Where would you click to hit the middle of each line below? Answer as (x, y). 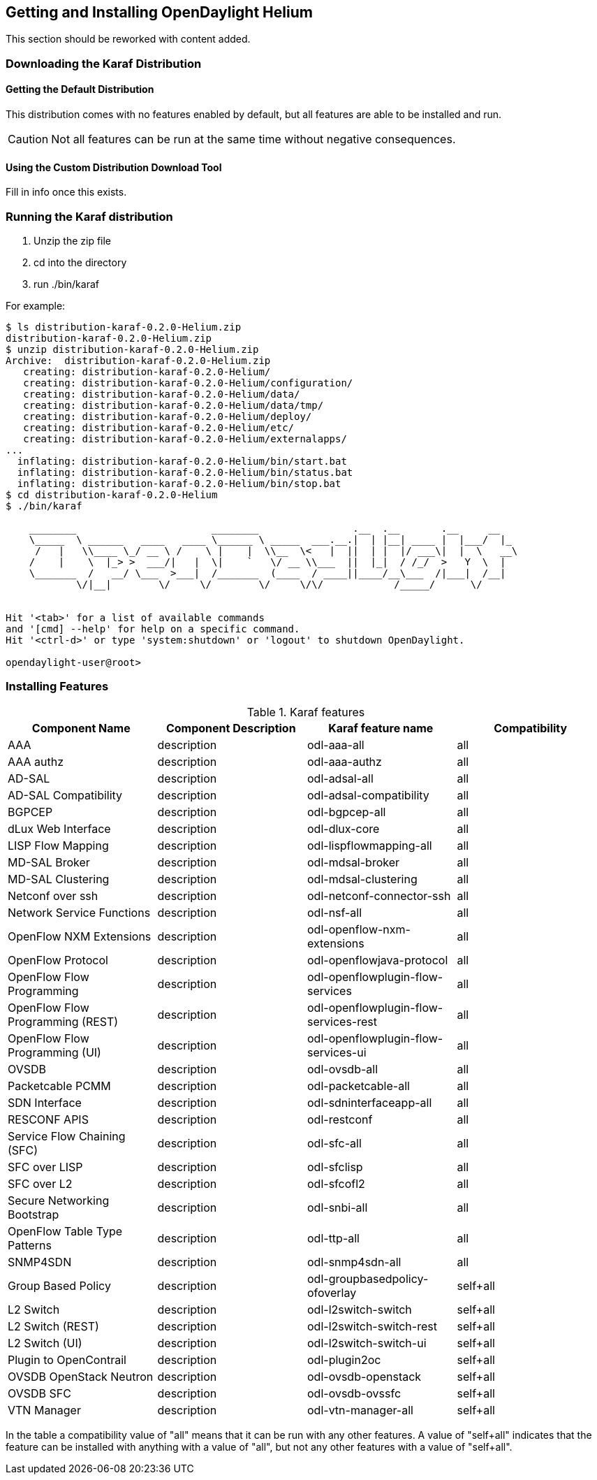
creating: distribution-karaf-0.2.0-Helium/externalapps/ (185, 438)
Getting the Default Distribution (80, 89)
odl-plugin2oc (344, 1359)
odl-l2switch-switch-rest (372, 1326)
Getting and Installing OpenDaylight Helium (159, 12)
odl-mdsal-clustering (362, 879)
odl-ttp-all (333, 1238)
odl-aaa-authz (345, 761)
